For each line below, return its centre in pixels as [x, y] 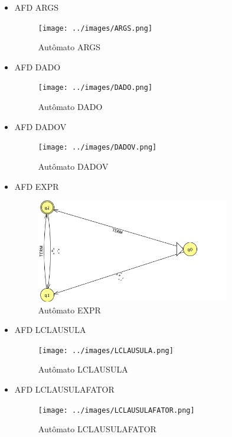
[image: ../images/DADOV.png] [97, 148]
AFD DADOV [40, 126]
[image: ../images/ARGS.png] [95, 28]
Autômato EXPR [69, 310]
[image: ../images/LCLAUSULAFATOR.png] [116, 410]
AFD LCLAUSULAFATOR [64, 389]
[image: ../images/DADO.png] [95, 88]
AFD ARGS [36, 7]
